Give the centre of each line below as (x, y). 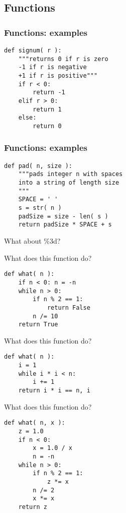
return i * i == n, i (54, 391)
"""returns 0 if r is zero (63, 59)
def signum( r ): (33, 50)
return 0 (47, 126)
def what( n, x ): (35, 423)
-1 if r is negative (52, 67)
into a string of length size (69, 183)
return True (38, 325)
